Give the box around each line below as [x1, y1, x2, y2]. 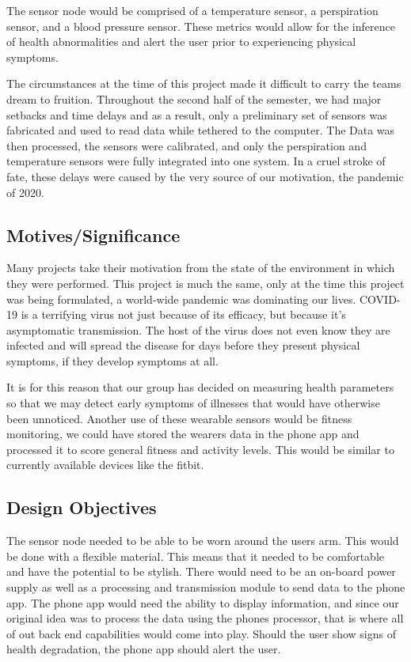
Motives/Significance [6, 222, 181, 247]
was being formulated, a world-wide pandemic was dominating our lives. [6, 290, 356, 307]
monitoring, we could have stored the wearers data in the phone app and [6, 426, 360, 442]
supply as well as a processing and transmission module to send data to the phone [6, 579, 405, 596]
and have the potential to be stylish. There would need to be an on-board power [6, 563, 396, 580]
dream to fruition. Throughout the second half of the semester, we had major [6, 90, 382, 107]
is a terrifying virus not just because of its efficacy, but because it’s [21, 306, 346, 323]
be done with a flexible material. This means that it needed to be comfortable [6, 547, 384, 564]
